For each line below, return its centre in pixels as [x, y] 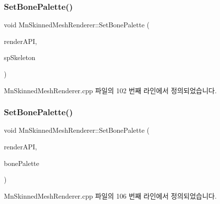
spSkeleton [20, 57]
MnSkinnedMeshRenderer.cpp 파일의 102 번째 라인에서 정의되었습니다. [110, 90]
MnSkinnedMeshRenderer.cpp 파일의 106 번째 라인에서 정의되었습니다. [110, 195]
